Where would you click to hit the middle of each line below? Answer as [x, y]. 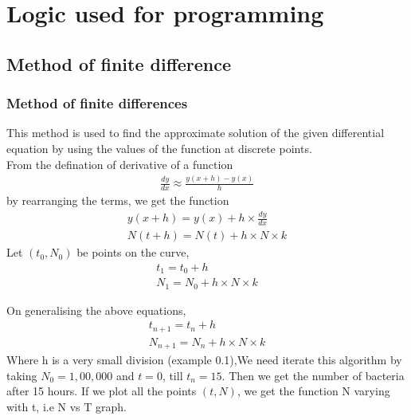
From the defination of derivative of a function [120, 164]
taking [22, 375]
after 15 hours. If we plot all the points [102, 391]
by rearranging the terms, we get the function [118, 200]
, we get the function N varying [313, 391]
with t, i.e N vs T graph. [67, 407]
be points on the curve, [133, 252]
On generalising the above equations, [96, 310]
